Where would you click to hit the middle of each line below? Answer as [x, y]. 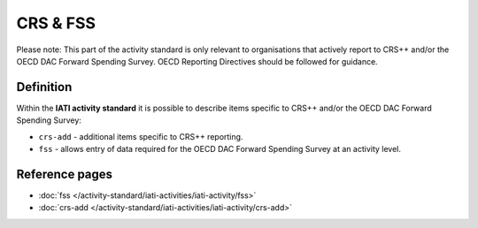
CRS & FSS [56, 23]
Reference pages [65, 174]
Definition [44, 87]
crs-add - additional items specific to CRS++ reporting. [141, 136]
